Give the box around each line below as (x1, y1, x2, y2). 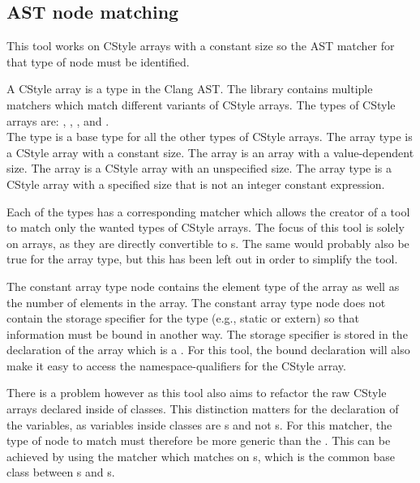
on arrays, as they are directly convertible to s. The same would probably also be (6, 234, 409, 251)
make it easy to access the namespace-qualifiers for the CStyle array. (6, 357, 346, 374)
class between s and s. (6, 464, 115, 481)
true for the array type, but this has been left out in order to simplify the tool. (6, 250, 398, 267)
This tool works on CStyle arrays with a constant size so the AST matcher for (6, 37, 395, 54)
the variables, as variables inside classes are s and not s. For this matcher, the (6, 416, 392, 433)
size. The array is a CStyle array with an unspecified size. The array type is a (6, 160, 392, 177)
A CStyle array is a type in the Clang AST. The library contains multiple (6, 80, 373, 97)
